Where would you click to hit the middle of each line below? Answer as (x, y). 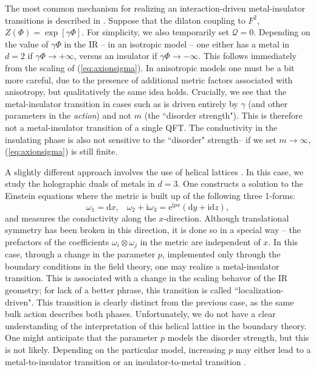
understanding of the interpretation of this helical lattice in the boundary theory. (156, 325)
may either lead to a (273, 349)
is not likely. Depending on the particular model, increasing (115, 349)
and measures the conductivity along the (81, 218)
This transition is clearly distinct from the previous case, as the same (165, 302)
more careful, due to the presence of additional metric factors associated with (149, 79)
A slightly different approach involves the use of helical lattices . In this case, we (154, 171)
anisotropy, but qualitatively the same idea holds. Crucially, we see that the (146, 92)
